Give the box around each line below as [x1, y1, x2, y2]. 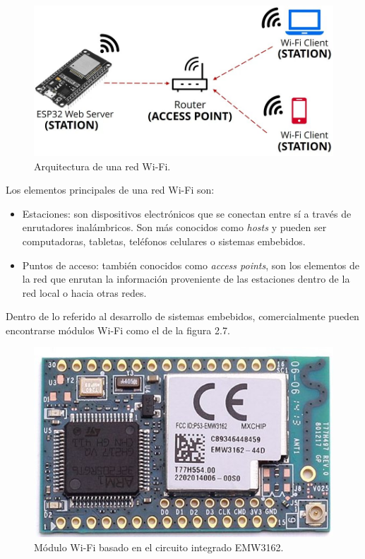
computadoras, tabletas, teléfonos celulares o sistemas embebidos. [22, 233, 306, 248]
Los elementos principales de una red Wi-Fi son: [6, 182, 215, 197]
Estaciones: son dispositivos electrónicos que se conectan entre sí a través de [22, 206, 352, 220]
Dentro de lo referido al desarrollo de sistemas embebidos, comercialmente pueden [6, 309, 359, 324]
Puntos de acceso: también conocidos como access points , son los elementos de [22, 257, 360, 272]
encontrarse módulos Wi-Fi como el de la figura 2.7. [6, 322, 230, 337]
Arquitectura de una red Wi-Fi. [34, 158, 171, 173]
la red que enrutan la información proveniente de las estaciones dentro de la [22, 271, 350, 286]
